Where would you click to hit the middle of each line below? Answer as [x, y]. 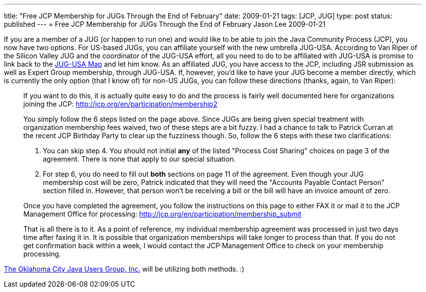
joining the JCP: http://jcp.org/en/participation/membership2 [120, 104]
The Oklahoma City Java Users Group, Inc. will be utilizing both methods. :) [124, 269]
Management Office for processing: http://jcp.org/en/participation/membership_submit [162, 214]
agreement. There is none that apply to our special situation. [139, 159]
